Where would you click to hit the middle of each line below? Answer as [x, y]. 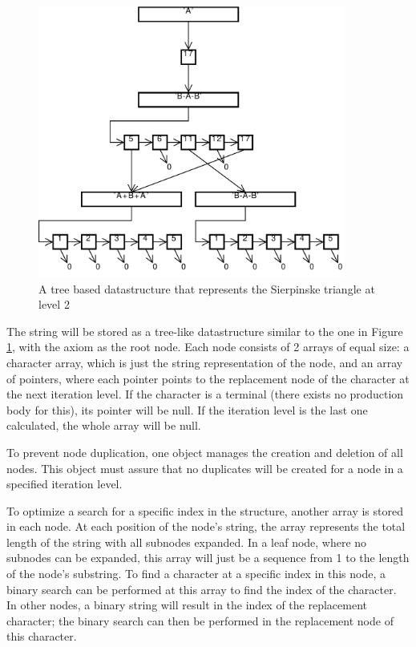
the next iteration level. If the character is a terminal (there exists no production [205, 394]
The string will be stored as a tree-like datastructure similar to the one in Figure [205, 331]
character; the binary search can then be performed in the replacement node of [200, 620]
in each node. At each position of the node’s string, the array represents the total [206, 526]
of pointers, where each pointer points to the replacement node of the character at [208, 378]
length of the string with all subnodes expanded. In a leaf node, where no [187, 542]
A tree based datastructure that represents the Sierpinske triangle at [207, 288]
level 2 [54, 304]
